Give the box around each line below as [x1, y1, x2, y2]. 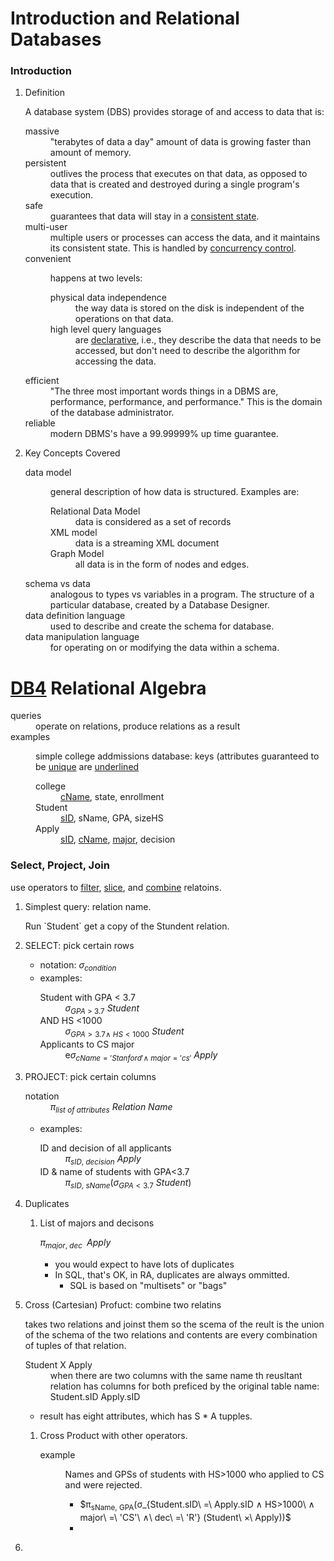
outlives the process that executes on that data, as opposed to [49, 168, 308, 180]
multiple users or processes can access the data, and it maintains [49, 232, 321, 244]
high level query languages [49, 323, 162, 336]
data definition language [24, 610, 126, 622]
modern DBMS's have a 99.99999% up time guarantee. [49, 428, 279, 440]
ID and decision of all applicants [39, 1142, 172, 1154]
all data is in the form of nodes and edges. [74, 558, 250, 571]
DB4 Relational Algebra [10, 677, 207, 699]
